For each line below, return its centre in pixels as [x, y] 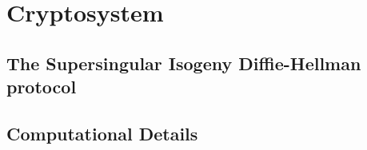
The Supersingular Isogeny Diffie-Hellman [184, 63]
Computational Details [102, 133]
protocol [42, 87]
